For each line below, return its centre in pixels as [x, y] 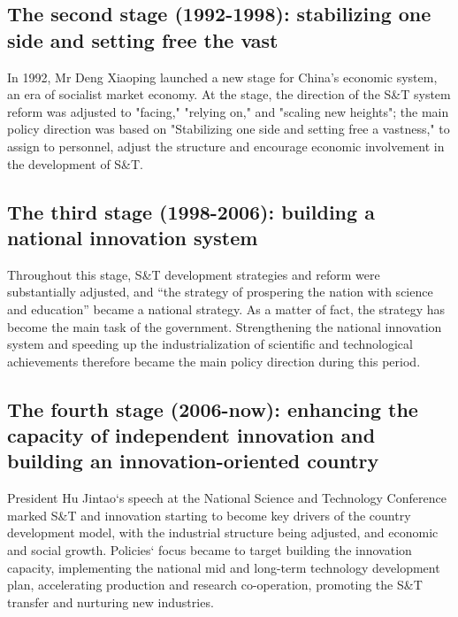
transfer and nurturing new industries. [111, 602]
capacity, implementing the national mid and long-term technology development [224, 567]
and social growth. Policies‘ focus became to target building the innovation [210, 550]
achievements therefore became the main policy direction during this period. [214, 361]
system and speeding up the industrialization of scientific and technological [210, 344]
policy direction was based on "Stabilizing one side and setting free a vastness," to [229, 129]
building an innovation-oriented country [193, 461]
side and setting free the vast [143, 39]
